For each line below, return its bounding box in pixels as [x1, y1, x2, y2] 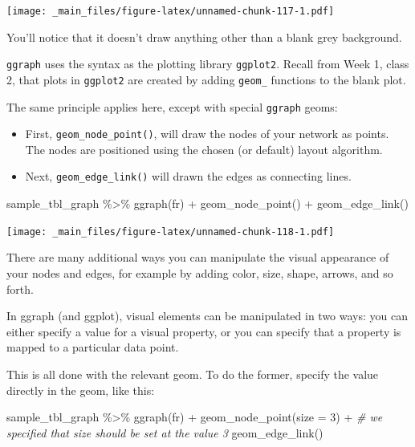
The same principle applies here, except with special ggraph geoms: [6, 98, 338, 115]
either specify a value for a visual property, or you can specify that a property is [6, 323, 401, 339]
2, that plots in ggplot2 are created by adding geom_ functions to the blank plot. [6, 71, 406, 87]
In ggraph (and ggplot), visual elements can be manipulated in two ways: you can [6, 307, 408, 324]
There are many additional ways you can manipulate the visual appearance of [6, 249, 389, 266]
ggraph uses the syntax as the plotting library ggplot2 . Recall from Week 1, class [6, 55, 409, 72]
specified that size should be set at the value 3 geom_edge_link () [6, 424, 323, 441]
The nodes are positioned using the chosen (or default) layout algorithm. [25, 140, 383, 157]
